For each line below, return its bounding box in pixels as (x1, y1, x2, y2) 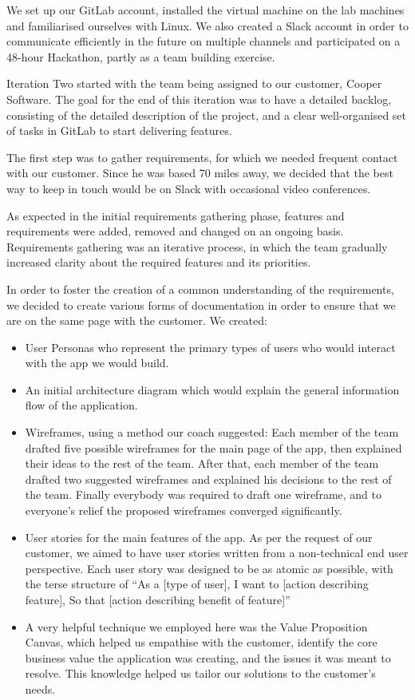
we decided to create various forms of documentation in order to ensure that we (6, 296, 396, 313)
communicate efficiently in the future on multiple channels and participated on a (6, 33, 401, 49)
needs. (25, 680, 56, 697)
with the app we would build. (25, 354, 169, 371)
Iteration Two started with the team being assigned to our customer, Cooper (6, 75, 382, 92)
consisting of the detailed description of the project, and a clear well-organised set (6, 106, 407, 123)
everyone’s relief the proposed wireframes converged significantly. (25, 502, 342, 519)
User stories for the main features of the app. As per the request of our (25, 528, 373, 545)
